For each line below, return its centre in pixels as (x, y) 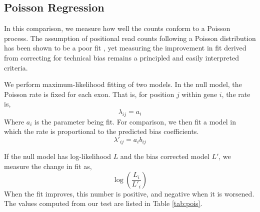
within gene (199, 94)
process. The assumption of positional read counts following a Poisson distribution (130, 38)
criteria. (16, 67)
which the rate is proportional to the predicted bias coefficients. (101, 131)
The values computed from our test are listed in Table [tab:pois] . (103, 203)
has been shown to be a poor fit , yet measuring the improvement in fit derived (125, 48)
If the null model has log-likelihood (57, 156)
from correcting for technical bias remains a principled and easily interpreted (121, 57)
